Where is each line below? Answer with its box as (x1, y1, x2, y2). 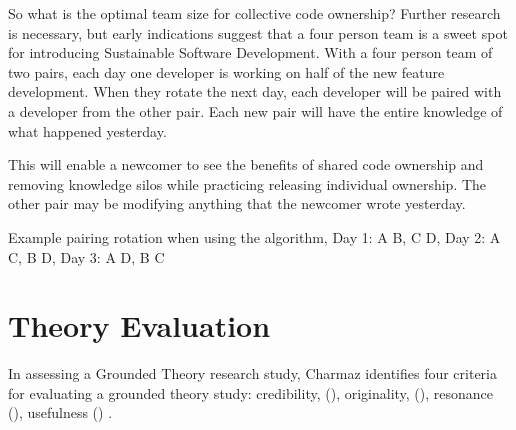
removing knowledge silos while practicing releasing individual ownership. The (8, 173, 487, 194)
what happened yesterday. (8, 120, 167, 141)
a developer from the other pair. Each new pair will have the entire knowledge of (8, 100, 503, 121)
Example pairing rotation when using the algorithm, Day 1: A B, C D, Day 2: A (8, 226, 501, 247)
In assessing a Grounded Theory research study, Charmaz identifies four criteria (8, 363, 498, 384)
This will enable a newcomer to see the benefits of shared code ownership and (8, 154, 484, 175)
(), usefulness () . (8, 402, 113, 423)
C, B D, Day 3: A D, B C (8, 246, 165, 267)
